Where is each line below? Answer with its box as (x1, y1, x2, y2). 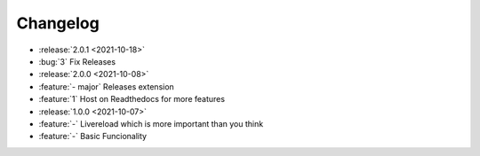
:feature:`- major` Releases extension (38, 81, 175, 92)
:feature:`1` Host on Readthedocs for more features (38, 94, 226, 105)
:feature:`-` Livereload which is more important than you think (38, 118, 264, 129)
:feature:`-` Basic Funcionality (38, 131, 147, 142)
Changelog (16, 13, 100, 33)
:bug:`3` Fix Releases (38, 56, 116, 66)
